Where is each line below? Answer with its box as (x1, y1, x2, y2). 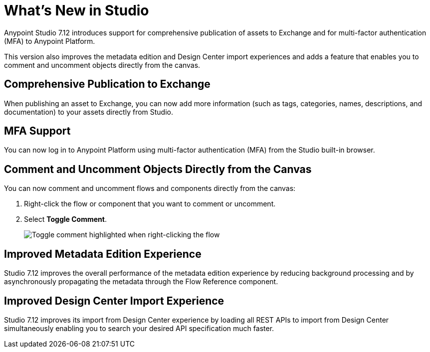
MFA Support (4, 125, 71, 138)
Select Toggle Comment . (24, 215, 107, 224)
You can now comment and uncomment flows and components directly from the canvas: (4, 184, 296, 193)
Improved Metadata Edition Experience (4, 247, 202, 260)
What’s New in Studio (4, 2, 149, 19)
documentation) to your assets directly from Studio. (4, 107, 174, 116)
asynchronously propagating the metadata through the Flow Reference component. (4, 277, 278, 286)
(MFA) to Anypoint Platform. (4, 36, 95, 45)
